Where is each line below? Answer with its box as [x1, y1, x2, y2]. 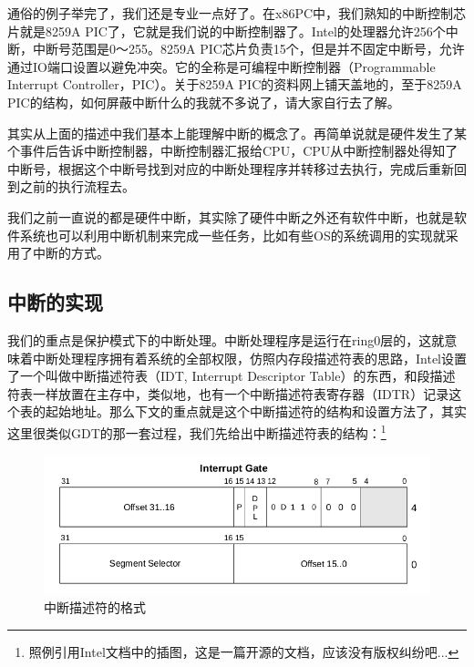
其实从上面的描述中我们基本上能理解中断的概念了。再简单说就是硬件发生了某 [7, 123, 467, 142]
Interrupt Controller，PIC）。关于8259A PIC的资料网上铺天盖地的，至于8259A [7, 75, 462, 94]
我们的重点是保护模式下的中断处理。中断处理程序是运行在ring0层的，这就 [7, 330, 445, 349]
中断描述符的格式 [44, 598, 146, 617]
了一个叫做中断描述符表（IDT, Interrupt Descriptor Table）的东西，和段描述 [7, 366, 456, 385]
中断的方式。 [32, 243, 109, 262]
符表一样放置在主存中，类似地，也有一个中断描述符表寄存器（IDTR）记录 [7, 384, 449, 403]
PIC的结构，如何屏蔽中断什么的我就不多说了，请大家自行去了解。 [7, 92, 400, 111]
